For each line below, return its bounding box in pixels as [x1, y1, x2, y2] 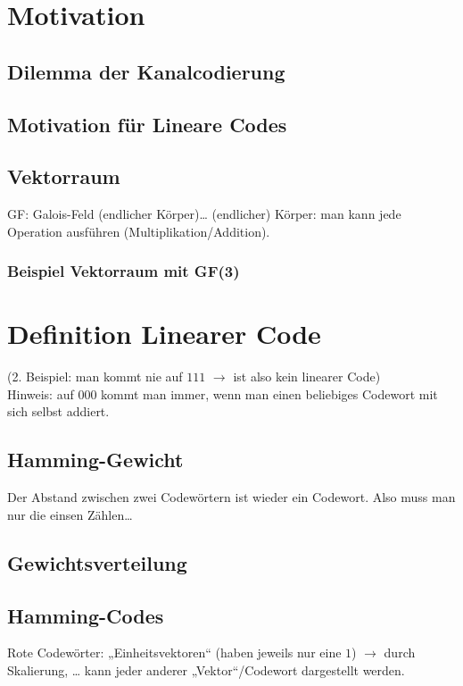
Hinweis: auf [7, 384, 74, 403]
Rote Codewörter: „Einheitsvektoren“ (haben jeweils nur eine [7, 643, 342, 662]
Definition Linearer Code [7, 315, 321, 352]
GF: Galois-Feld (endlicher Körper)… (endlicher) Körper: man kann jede [7, 205, 401, 223]
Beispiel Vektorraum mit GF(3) [7, 260, 240, 282]
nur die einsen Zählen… [7, 505, 133, 523]
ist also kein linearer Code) [233, 367, 381, 386]
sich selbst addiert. [7, 402, 110, 421]
